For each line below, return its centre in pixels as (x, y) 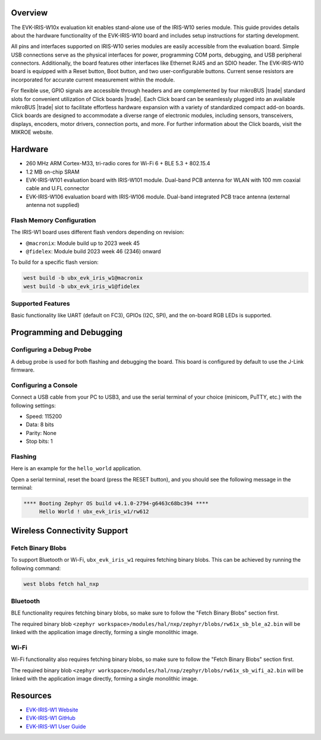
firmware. (23, 370)
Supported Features (41, 304)
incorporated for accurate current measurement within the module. (93, 80)
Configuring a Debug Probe (51, 349)
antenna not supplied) (53, 205)
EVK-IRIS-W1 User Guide (56, 726)
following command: (36, 568)
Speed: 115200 (44, 416)
